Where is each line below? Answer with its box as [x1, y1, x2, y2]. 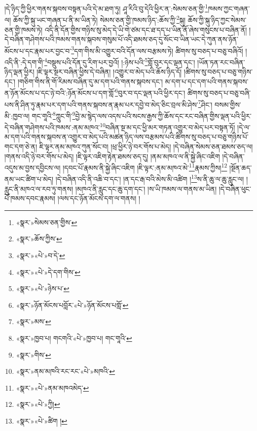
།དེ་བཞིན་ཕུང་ [219, 183, 251, 194]
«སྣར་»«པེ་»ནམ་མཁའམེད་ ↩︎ [16, 382, 89, 393]
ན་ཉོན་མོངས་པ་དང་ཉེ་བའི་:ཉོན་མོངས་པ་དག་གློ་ [4, 88, 115, 98]
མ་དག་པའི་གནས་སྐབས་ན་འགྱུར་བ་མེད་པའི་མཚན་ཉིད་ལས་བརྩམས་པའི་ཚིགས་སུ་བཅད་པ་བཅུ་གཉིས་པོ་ [4, 132, 249, 142]
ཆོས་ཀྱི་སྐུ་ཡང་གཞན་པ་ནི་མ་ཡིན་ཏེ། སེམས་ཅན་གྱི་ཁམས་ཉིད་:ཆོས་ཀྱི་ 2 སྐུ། [13, 13, 186, 25]
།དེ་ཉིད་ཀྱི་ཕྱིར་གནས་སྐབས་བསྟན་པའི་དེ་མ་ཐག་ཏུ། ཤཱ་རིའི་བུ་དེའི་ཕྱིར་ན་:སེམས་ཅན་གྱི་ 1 [4, 2, 208, 13]
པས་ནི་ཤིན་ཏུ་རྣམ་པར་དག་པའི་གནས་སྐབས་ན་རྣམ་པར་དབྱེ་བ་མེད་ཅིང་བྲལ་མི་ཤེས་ [4, 99, 198, 109]
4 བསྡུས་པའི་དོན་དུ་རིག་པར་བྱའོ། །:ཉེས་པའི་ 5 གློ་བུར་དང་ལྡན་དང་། [44, 55, 195, 67]
